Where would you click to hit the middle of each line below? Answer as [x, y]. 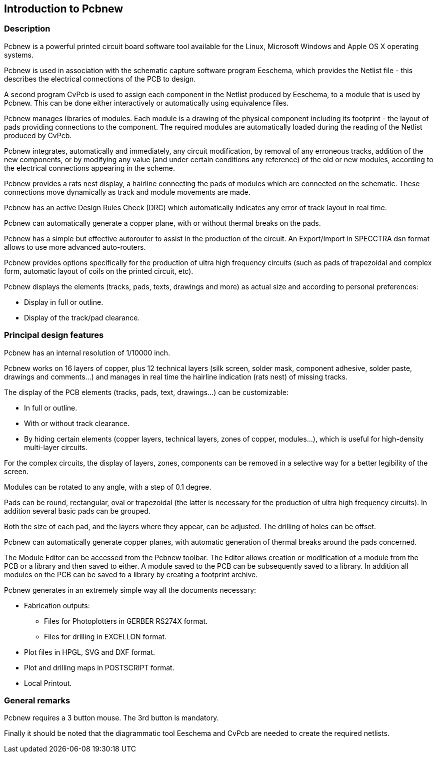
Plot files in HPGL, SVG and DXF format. [89, 652]
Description [27, 29]
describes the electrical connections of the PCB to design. [100, 79]
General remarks [37, 700]
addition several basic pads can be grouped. [77, 511]
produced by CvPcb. [38, 135]
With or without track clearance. [77, 423]
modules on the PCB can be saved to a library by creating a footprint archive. [131, 574]
